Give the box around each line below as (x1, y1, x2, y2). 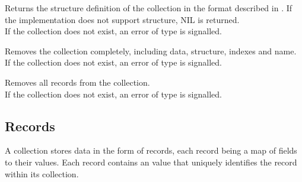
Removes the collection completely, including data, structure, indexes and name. (5, 44, 297, 57)
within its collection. (5, 167, 79, 180)
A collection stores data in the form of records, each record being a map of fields (5, 144, 297, 157)
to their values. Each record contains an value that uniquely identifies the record (5, 155, 297, 168)
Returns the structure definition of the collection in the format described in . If (5, 2, 293, 14)
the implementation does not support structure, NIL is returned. (5, 13, 240, 25)
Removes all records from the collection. (5, 76, 150, 88)
